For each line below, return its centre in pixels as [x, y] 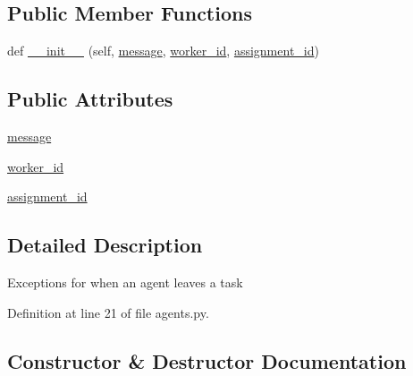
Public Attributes [90, 99]
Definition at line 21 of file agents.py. [108, 312]
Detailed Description [105, 245]
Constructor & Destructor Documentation [207, 360]
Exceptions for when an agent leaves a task [125, 282]
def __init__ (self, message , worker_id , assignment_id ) [163, 51]
